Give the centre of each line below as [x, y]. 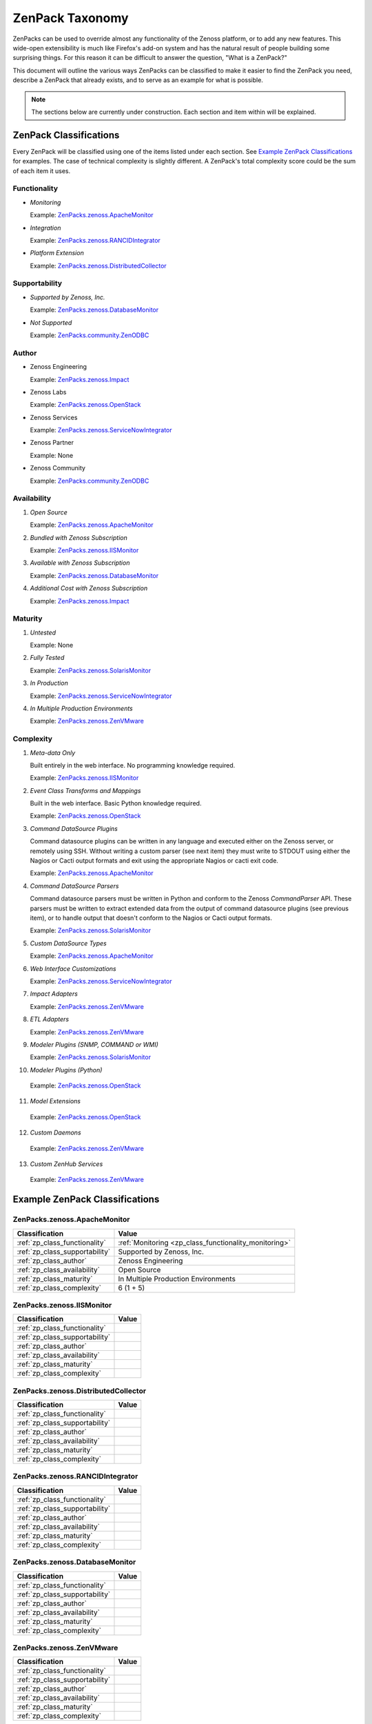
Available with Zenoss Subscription [80, 563]
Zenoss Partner [52, 443]
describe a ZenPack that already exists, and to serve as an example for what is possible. [138, 80]
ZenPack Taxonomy [71, 18]
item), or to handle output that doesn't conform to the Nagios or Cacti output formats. [151, 918]
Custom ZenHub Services [66, 1164]
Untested [43, 632]
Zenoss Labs [48, 392]
